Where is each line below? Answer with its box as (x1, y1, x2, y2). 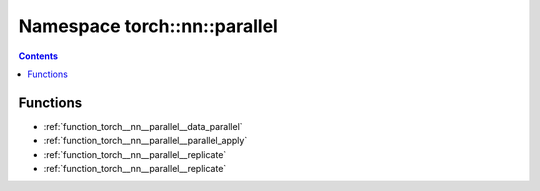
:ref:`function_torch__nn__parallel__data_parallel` (43, 120, 244, 132)
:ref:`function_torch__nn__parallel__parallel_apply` (43, 135, 248, 147)
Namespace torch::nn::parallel (18, 15, 279, 37)
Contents (18, 50, 59, 62)
